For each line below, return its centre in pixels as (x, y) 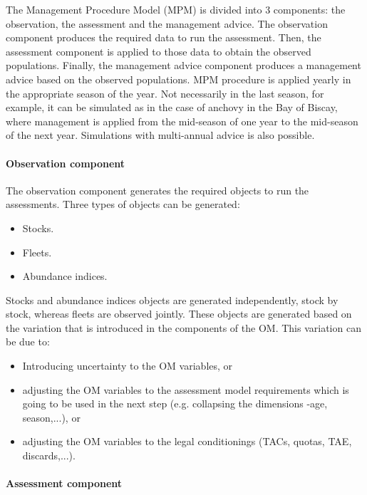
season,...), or (51, 417)
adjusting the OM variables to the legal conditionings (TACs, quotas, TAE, (187, 441)
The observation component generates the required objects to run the (157, 190)
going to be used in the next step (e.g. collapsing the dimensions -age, (175, 403)
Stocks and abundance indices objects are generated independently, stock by (172, 299)
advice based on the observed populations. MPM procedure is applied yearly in (179, 79)
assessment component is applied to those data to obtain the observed (159, 51)
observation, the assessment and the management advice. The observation (167, 23)
